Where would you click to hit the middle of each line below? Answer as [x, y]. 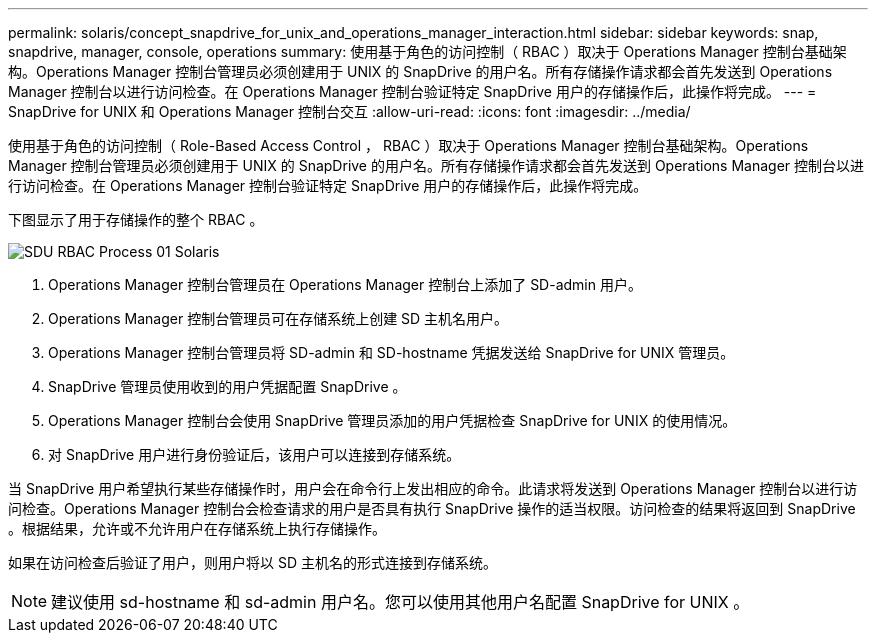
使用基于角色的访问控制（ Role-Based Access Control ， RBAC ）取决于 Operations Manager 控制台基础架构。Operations [408, 145]
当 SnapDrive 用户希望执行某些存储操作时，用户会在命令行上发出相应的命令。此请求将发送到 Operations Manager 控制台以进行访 [433, 488]
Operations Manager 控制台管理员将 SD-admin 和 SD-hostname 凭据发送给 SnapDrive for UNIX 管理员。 [391, 352]
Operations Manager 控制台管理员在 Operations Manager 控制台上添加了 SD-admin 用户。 [345, 284]
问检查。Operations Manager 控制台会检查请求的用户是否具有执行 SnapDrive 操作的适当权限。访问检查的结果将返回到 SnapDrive [432, 508]
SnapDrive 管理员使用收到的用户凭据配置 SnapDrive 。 [227, 386]
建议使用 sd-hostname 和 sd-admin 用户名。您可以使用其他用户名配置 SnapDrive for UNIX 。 [400, 602]
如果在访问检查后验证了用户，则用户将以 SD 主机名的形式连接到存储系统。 [252, 562]
